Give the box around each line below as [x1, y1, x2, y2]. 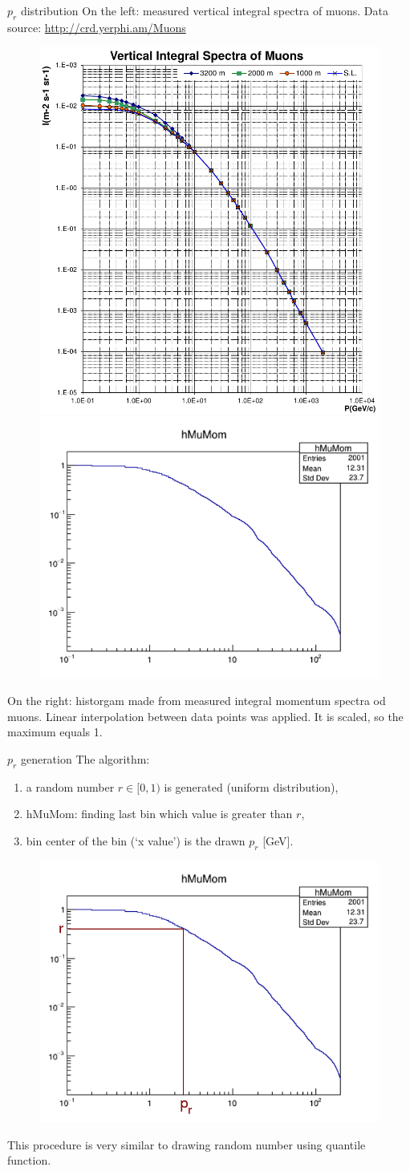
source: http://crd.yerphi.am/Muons [7, 18, 186, 35]
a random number [26, 778, 115, 795]
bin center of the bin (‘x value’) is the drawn [26, 832, 246, 849]
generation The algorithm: [20, 750, 150, 767]
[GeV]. [262, 832, 294, 849]
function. [7, 1152, 51, 1169]
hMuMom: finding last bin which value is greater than [26, 805, 293, 822]
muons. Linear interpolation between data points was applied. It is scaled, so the [7, 707, 404, 724]
